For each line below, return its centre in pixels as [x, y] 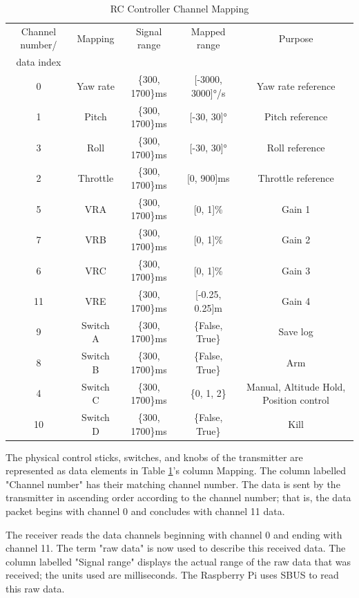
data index [39, 62]
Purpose [296, 38]
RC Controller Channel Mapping [179, 8]
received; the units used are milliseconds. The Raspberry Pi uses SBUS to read [172, 575]
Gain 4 [296, 300]
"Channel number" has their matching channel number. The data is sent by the [173, 484]
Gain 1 [296, 208]
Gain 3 [296, 270]
